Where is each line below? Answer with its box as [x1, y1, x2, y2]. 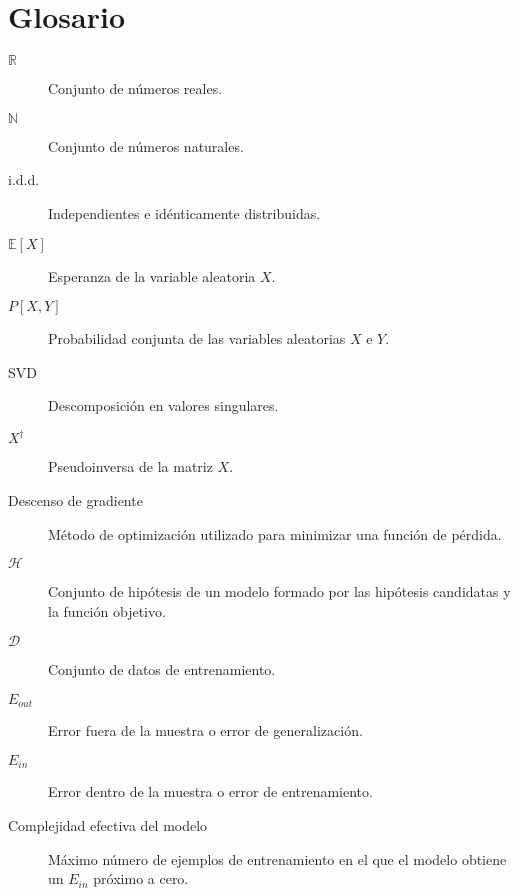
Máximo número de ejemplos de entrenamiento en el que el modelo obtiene [48, 848, 507, 869]
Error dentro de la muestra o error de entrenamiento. [48, 781, 373, 802]
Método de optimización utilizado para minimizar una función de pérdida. [48, 523, 502, 544]
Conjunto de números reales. [48, 78, 223, 99]
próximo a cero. [93, 868, 189, 889]
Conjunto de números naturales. [48, 135, 244, 156]
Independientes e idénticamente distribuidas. [48, 202, 321, 223]
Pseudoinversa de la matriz [48, 456, 213, 477]
